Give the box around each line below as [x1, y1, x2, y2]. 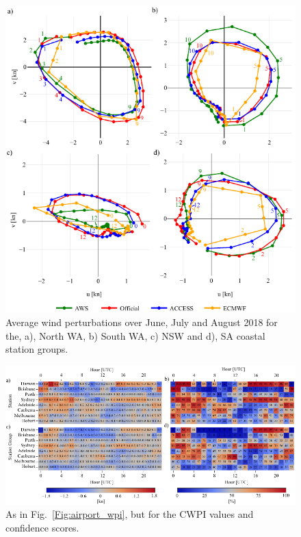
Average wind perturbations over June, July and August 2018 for [5, 314, 278, 329]
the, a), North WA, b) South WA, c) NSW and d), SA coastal [5, 328, 265, 342]
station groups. [5, 342, 68, 356]
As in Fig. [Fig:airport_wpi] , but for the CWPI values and [5, 507, 254, 521]
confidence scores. [5, 521, 79, 535]
